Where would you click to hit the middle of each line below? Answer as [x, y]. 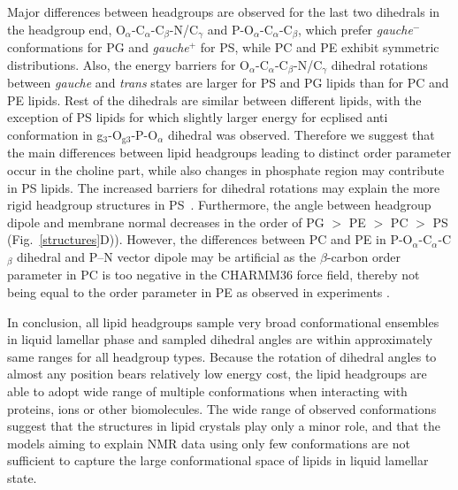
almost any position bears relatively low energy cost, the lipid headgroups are [217, 374]
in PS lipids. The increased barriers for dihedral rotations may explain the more [224, 187]
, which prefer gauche [355, 29]
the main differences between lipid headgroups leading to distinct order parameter [229, 153]
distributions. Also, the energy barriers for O [128, 64]
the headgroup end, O [66, 29]
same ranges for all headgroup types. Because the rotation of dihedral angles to [222, 356]
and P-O [230, 29]
